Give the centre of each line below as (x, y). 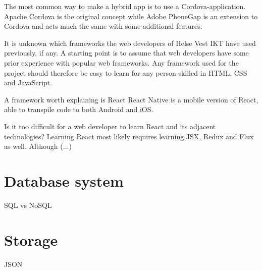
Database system (64, 180)
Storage (31, 239)
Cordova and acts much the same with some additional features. (103, 26)
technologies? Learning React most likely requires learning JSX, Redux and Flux (129, 136)
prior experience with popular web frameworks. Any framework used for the (121, 62)
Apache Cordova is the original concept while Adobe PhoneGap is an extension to (131, 16)
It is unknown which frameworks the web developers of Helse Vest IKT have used (130, 43)
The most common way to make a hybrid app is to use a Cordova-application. (125, 6)
